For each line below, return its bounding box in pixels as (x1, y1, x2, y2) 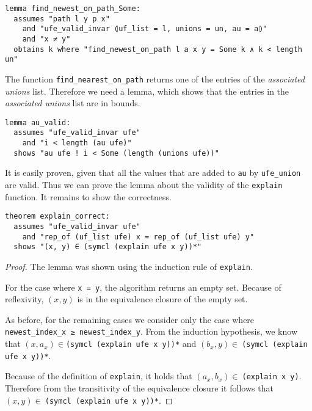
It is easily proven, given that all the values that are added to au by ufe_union (5, 166, 301, 179)
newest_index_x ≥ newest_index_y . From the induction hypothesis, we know (5, 325, 297, 338)
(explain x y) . (242, 369, 302, 382)
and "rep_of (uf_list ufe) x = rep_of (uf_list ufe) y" (22, 232, 255, 241)
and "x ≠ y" (22, 34, 71, 43)
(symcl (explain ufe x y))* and (65, 337, 197, 350)
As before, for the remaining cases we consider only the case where (5, 313, 255, 326)
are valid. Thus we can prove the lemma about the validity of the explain (5, 178, 283, 191)
